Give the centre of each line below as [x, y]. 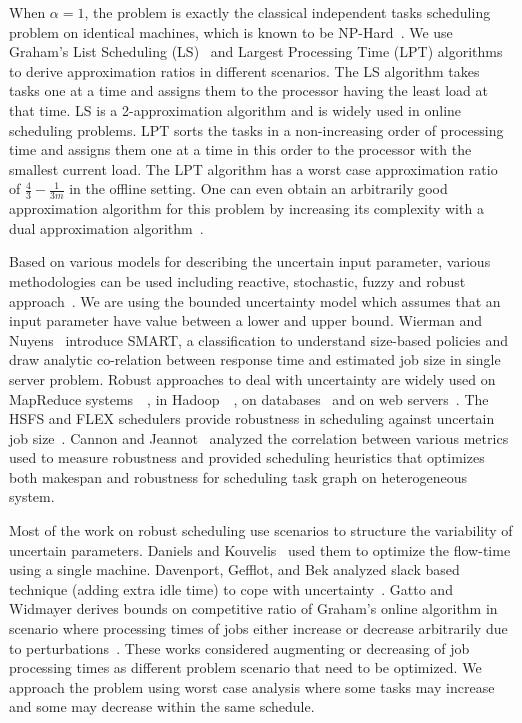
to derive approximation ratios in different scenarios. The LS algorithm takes [244, 70]
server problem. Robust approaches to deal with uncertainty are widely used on [252, 378]
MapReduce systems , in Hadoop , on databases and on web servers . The [249, 398]
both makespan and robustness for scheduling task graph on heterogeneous [238, 476]
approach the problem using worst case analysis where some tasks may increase [252, 686]
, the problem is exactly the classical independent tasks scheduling [287, 12]
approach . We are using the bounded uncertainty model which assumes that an [255, 300]
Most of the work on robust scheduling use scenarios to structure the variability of [261, 530]
